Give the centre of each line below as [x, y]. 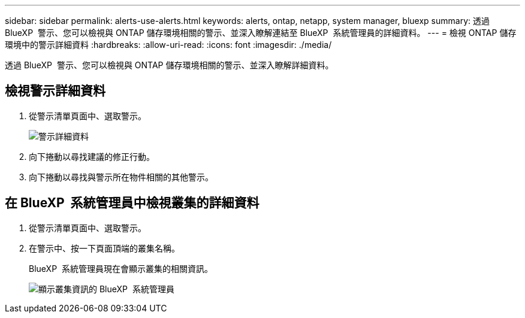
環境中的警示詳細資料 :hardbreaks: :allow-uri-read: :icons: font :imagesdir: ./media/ [168, 45]
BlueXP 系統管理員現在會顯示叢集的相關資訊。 [121, 268]
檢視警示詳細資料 [55, 91]
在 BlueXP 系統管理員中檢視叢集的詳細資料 [132, 203]
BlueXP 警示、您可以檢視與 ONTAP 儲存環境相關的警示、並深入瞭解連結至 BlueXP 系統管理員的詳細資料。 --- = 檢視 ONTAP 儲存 [261, 33]
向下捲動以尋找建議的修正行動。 [92, 156]
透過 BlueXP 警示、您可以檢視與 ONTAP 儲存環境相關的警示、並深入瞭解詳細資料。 [169, 65]
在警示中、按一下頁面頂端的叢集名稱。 [104, 248]
